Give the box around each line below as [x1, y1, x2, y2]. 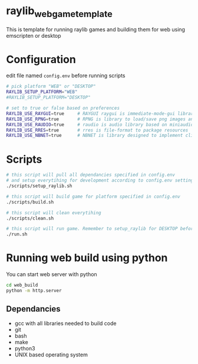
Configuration [6, 53, 77, 66]
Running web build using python [6, 251, 168, 265]
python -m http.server [6, 287, 62, 293]
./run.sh [6, 231, 28, 237]
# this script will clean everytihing [6, 209, 101, 216]
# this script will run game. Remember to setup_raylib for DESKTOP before [6, 226, 196, 232]
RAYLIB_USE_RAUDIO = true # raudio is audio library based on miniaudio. [6, 122, 196, 127]
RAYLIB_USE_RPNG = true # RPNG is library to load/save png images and [6, 116, 196, 122]
